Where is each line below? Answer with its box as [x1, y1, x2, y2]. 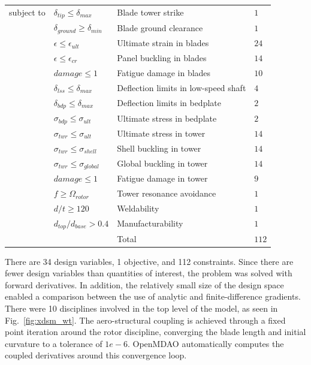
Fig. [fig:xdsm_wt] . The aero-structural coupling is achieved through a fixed [5, 313, 286, 326]
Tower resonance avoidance [117, 187, 216, 200]
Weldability [117, 202, 159, 215]
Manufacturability [117, 217, 183, 230]
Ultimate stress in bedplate [117, 111, 217, 124]
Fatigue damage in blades [117, 66, 211, 79]
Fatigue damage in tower [117, 172, 208, 185]
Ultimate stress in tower [117, 126, 206, 139]
